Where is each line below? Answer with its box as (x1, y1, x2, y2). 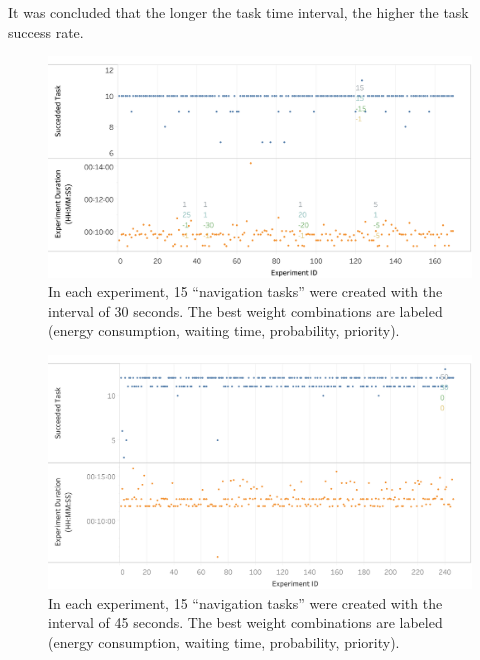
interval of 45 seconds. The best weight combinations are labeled (48, 612, 443, 633)
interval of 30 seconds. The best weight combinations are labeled (48, 300, 443, 321)
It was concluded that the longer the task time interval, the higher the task (8, 2, 469, 22)
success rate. (8, 21, 84, 42)
